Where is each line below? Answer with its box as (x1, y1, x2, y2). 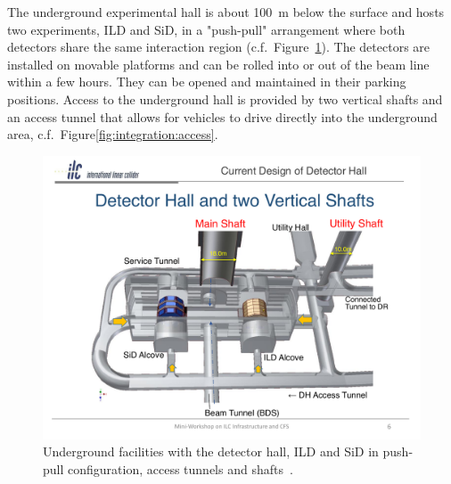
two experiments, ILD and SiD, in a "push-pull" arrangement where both (7, 20, 406, 38)
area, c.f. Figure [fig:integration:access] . (7, 125, 218, 144)
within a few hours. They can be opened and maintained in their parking (7, 72, 406, 91)
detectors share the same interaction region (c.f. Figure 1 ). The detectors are (7, 37, 430, 56)
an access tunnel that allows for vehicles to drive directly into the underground (7, 107, 438, 126)
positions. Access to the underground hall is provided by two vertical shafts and (7, 89, 443, 108)
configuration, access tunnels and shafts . (68, 459, 293, 478)
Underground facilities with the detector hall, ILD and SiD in (43, 442, 379, 461)
